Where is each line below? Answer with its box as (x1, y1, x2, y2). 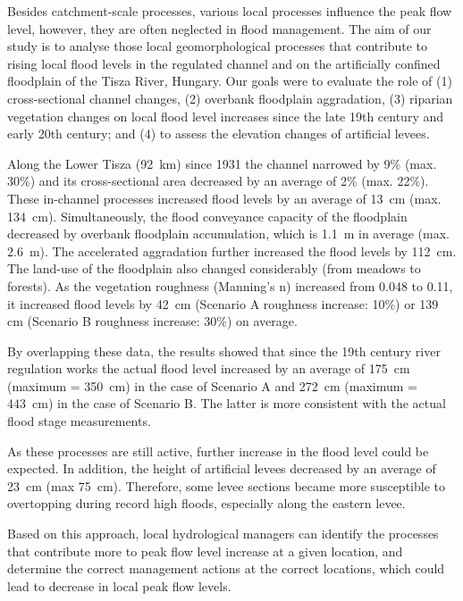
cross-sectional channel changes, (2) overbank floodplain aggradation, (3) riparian (7, 88, 453, 107)
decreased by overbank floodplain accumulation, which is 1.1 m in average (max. (7, 224, 450, 243)
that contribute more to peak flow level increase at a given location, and (7, 541, 403, 560)
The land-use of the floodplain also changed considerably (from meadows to (7, 259, 421, 278)
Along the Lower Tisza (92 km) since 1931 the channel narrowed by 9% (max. (7, 154, 437, 172)
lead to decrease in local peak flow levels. (7, 576, 231, 595)
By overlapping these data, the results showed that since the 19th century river (7, 341, 441, 360)
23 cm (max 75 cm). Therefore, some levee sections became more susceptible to (7, 476, 445, 495)
